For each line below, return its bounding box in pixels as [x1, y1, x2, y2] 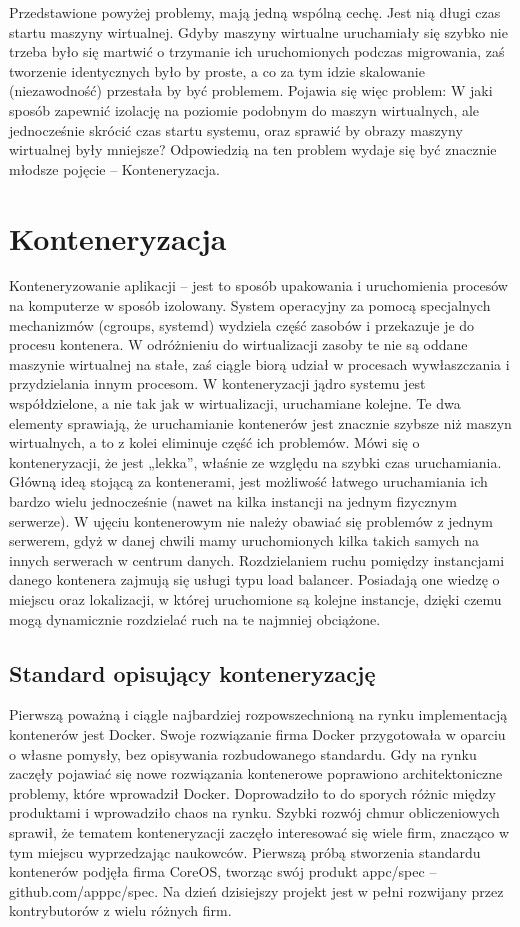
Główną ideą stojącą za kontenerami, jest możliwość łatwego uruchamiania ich [9, 471, 488, 492]
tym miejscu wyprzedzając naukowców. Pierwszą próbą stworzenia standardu [9, 841, 481, 862]
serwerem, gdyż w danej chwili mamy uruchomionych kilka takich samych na [9, 530, 480, 551]
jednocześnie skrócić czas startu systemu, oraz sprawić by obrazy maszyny [9, 119, 463, 140]
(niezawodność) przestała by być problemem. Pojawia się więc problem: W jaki [9, 80, 493, 101]
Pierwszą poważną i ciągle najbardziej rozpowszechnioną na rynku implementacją [9, 704, 508, 725]
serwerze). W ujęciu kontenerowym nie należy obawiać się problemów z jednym [9, 510, 494, 531]
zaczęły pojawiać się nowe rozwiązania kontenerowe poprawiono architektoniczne [9, 763, 503, 784]
